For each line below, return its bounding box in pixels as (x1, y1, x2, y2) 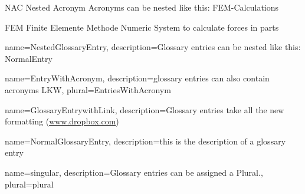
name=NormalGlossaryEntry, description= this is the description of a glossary (5, 134, 286, 147)
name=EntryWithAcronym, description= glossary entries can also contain (5, 72, 270, 84)
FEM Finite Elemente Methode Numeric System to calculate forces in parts (5, 21, 279, 33)
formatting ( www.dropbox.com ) (5, 115, 119, 127)
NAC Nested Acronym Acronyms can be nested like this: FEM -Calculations (5, 1, 279, 13)
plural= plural (5, 177, 54, 190)
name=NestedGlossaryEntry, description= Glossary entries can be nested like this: (5, 41, 301, 53)
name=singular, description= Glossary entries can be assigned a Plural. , (5, 166, 263, 178)
